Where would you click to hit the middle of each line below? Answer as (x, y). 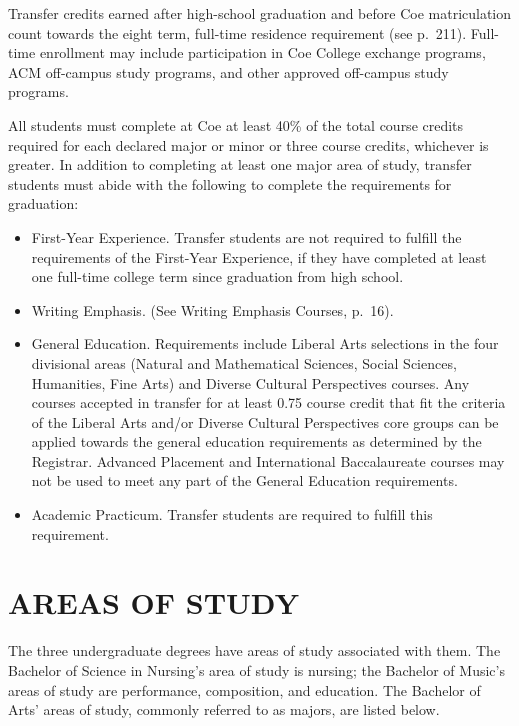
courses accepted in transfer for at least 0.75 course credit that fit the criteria (268, 402)
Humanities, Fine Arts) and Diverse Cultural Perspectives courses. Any (250, 382)
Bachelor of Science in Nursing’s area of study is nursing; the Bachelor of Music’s (256, 669)
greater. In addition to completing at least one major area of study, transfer (240, 164)
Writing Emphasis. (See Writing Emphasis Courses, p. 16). (212, 309)
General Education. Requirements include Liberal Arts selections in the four (265, 343)
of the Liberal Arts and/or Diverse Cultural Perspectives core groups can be (265, 421)
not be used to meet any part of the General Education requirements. (244, 480)
